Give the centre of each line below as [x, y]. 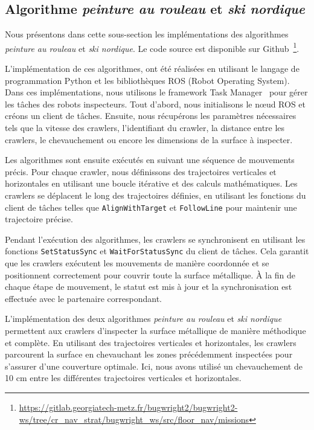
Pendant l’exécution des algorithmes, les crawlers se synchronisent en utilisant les [155, 239]
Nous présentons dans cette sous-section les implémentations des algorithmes [147, 34]
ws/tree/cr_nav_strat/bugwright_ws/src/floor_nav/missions [134, 419]
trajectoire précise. [39, 219]
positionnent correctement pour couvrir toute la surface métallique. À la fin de [150, 274]
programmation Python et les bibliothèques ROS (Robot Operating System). [147, 80]
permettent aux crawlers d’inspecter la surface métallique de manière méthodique [155, 331]
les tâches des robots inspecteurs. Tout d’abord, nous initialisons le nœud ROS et [155, 104]
